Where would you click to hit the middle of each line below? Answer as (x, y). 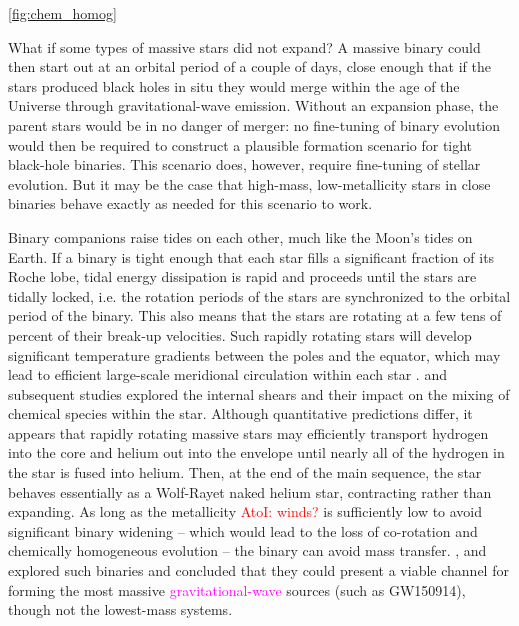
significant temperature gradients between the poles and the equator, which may (254, 354)
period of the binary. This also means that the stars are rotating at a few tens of (255, 315)
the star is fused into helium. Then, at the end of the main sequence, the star (245, 472)
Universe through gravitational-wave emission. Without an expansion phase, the (253, 105)
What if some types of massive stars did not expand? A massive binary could (244, 46)
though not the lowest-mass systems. (120, 609)
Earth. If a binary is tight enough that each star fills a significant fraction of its (251, 256)
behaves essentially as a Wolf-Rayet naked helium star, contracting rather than (250, 491)
